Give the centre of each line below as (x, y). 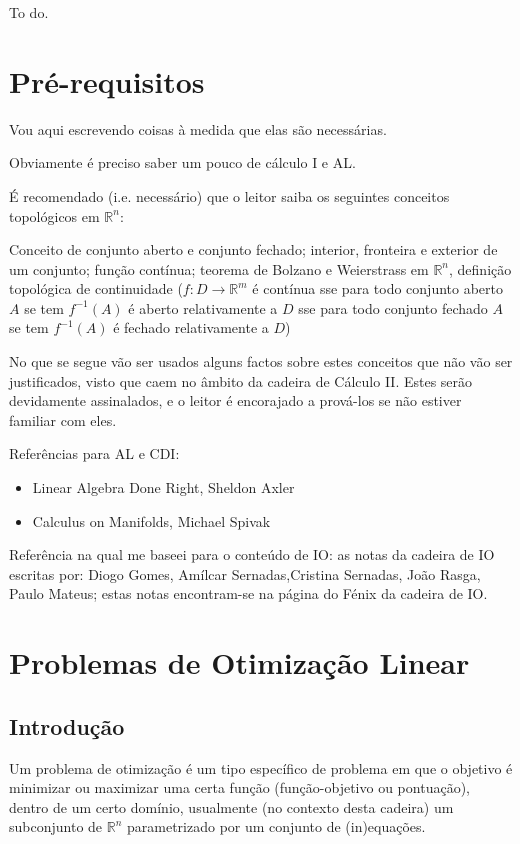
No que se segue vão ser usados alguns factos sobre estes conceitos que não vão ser (261, 361)
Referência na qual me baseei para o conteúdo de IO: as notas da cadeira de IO (252, 554)
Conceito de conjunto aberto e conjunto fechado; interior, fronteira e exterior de (253, 249)
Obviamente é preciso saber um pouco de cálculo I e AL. (182, 162)
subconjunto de (56, 826)
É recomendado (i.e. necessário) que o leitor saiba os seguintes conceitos (229, 195)
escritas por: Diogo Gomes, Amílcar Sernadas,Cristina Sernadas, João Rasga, (245, 573)
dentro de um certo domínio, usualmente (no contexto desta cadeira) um (231, 806)
